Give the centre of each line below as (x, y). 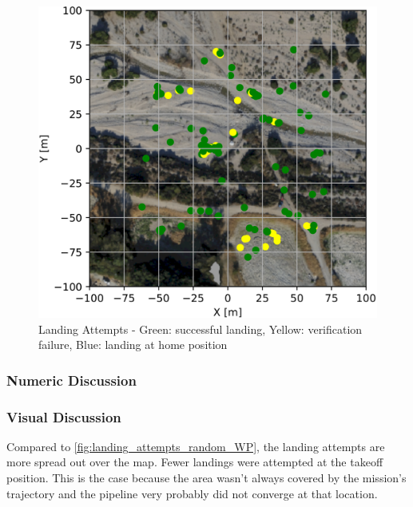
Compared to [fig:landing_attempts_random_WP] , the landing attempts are (196, 446)
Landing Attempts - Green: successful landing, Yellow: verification (201, 329)
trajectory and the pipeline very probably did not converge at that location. (192, 493)
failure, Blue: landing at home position (133, 345)
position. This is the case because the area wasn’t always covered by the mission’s (206, 478)
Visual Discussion (64, 416)
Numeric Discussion (71, 380)
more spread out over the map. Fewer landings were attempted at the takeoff (195, 462)
